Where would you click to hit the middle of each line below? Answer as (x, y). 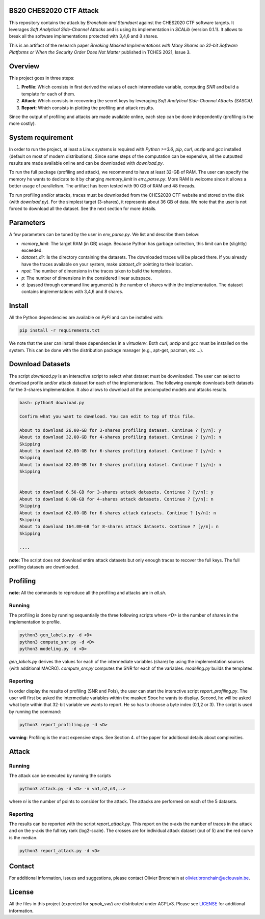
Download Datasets (40, 364)
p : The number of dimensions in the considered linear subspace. (87, 278)
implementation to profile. (35, 622)
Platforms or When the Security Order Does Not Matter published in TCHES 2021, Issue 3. (100, 52)
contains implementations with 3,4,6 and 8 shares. (72, 292)
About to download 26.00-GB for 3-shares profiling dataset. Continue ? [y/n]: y (120, 430)
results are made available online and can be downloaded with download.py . (87, 163)
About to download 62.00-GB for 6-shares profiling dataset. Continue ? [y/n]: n (120, 451)
